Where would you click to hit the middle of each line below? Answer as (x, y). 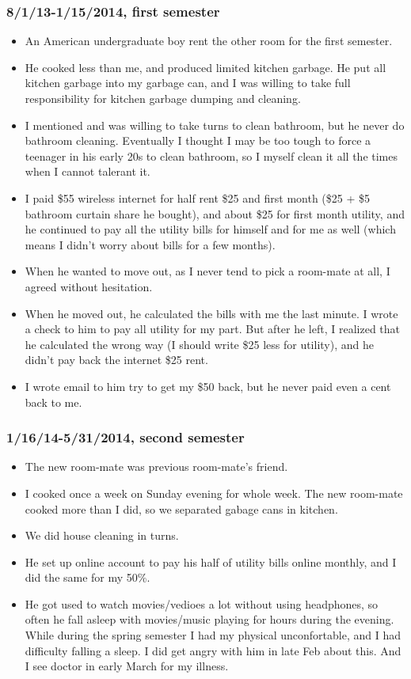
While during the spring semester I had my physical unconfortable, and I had (213, 635)
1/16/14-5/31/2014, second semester (126, 437)
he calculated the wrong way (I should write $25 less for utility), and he (199, 344)
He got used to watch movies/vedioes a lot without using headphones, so (202, 603)
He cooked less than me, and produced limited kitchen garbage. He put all (205, 67)
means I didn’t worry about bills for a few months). (150, 244)
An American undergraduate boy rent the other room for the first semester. (209, 41)
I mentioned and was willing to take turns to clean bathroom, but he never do (215, 125)
